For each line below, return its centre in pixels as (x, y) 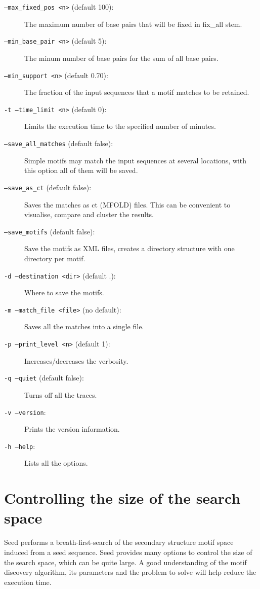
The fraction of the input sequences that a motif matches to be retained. (137, 92)
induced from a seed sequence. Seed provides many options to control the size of (128, 552)
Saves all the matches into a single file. (84, 326)
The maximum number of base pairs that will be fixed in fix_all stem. (133, 24)
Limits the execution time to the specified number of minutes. (120, 126)
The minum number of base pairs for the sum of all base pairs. (121, 58)
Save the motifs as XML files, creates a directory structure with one (129, 248)
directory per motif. (55, 258)
